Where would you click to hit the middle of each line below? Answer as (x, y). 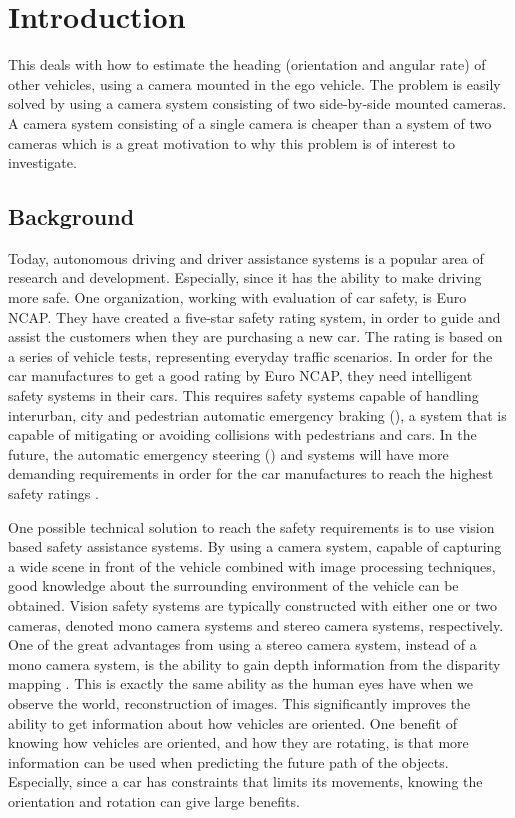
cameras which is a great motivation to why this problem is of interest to (231, 142)
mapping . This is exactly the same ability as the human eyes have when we (241, 683)
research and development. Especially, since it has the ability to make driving (245, 277)
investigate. (42, 162)
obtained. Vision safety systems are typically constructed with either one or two (253, 604)
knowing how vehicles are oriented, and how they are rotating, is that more (238, 742)
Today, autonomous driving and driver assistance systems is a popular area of (246, 257)
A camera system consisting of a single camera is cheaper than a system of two (250, 122)
